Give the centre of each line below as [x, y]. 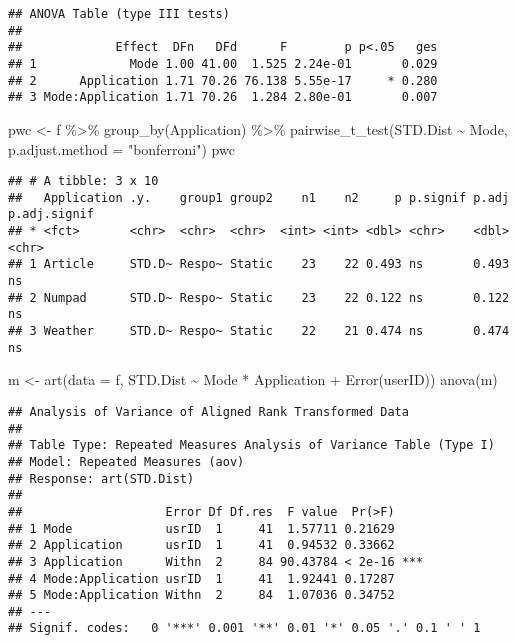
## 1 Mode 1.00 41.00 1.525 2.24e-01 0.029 [223, 63]
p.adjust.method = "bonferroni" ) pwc [121, 148]
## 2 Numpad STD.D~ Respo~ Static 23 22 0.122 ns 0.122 [259, 297]
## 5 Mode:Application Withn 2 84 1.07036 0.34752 [201, 595]
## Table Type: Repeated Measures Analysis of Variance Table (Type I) [251, 445]
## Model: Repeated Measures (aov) [126, 461]
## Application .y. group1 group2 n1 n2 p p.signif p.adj [259, 197]
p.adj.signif [51, 214]
